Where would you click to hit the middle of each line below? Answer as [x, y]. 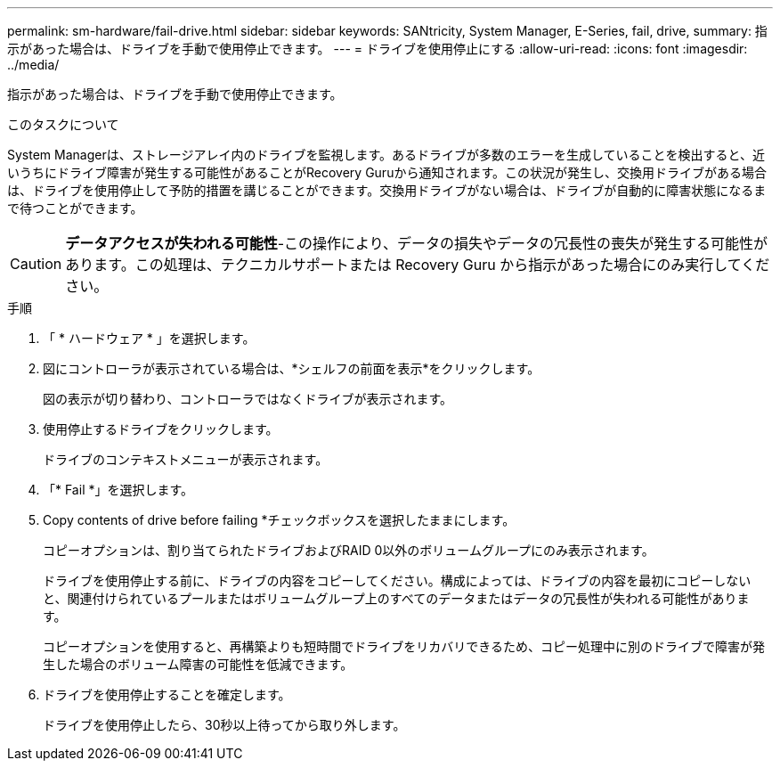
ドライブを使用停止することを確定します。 [167, 694]
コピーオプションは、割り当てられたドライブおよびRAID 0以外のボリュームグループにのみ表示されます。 [349, 550]
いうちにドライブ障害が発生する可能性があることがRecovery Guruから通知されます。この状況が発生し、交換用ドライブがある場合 [387, 172]
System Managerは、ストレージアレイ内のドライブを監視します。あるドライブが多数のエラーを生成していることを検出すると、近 [386, 155]
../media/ [33, 65]
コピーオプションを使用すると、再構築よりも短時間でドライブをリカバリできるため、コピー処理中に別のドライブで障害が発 [404, 646]
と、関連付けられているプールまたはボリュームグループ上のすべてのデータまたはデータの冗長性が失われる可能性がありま [396, 598]
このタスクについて [63, 124]
